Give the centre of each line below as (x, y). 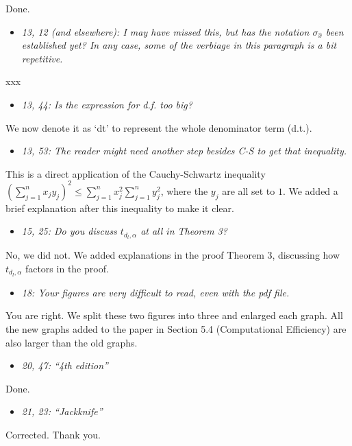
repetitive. (42, 58)
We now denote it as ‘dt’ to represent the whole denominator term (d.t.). (159, 127)
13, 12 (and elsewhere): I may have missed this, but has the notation (165, 31)
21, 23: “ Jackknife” (62, 411)
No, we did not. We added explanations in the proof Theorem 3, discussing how (173, 255)
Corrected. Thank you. (53, 434)
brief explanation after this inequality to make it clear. (120, 208)
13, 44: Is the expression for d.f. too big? (107, 104)
